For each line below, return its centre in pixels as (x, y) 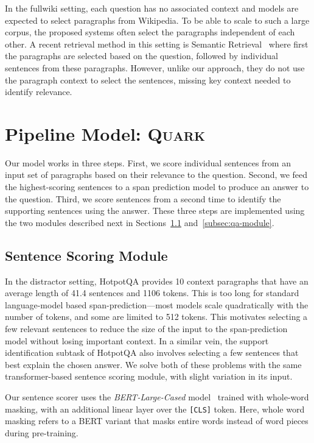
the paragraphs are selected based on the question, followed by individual (141, 56)
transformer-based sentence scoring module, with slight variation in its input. (149, 376)
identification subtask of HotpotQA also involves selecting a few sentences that (152, 353)
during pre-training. (42, 432)
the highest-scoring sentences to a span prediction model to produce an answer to (157, 187)
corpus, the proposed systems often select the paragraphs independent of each (150, 32)
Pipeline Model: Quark (105, 133)
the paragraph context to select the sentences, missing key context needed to (148, 80)
